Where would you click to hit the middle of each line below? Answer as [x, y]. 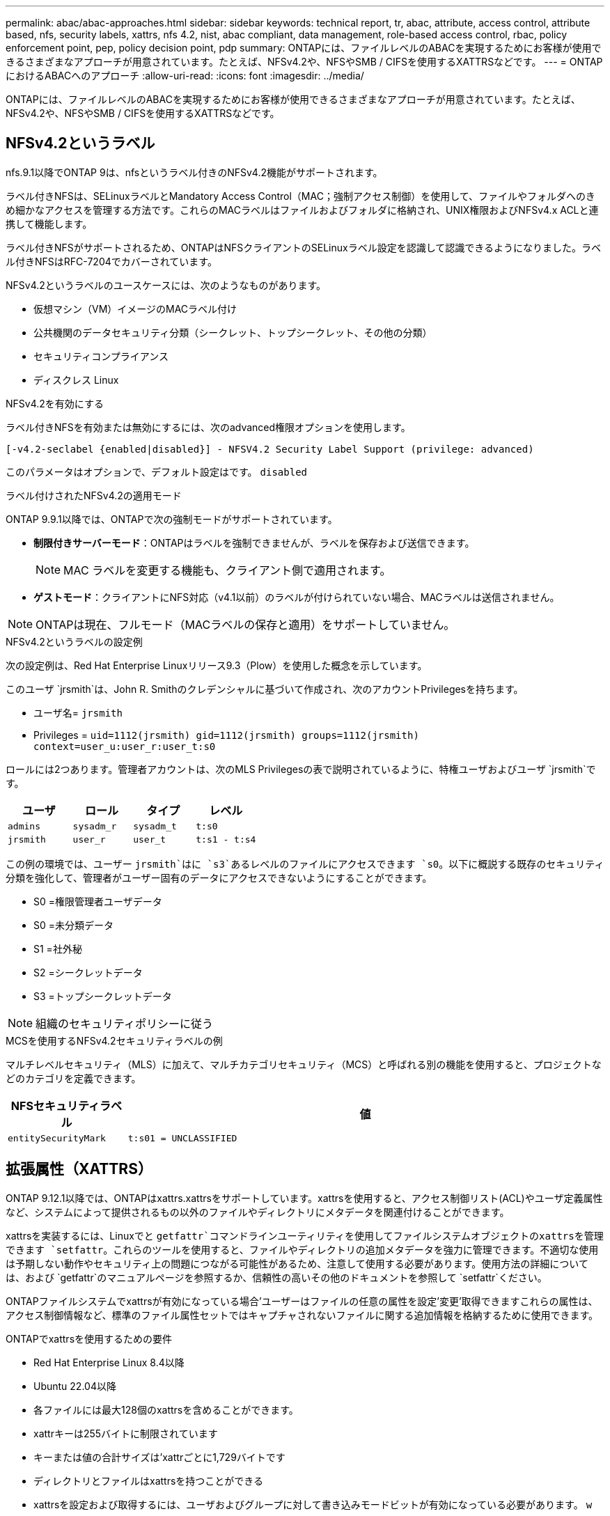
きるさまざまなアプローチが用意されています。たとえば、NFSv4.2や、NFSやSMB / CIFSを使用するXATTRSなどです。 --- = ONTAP [304, 62]
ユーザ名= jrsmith [78, 712]
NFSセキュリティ [55, 1105]
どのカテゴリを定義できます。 [73, 1078]
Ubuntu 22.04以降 [75, 1386]
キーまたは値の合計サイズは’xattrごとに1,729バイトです [159, 1457]
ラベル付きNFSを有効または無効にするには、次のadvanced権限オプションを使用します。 [208, 427]
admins [24, 826]
